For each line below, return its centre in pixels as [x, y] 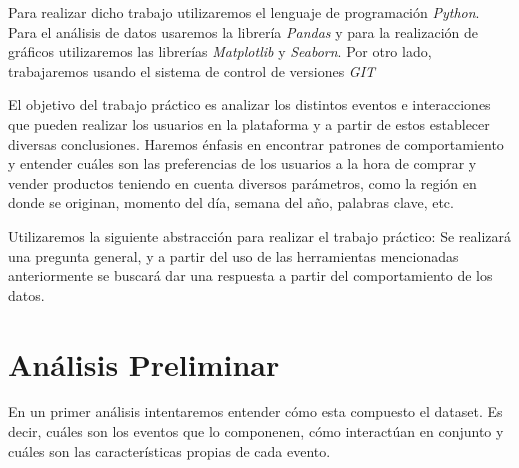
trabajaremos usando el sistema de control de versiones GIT [192, 70]
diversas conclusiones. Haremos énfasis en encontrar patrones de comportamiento [256, 143]
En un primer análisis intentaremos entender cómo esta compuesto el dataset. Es [255, 411]
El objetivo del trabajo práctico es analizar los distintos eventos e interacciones [249, 104]
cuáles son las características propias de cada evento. [169, 450]
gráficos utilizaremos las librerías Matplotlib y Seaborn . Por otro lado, [220, 51]
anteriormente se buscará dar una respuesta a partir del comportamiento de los [250, 275]
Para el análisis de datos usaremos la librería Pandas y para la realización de [243, 31]
